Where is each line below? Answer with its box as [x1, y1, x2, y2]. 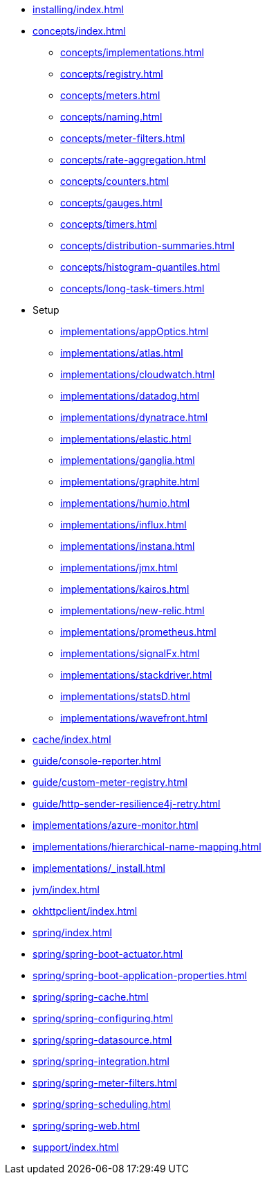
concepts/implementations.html [60, 46, 204, 58]
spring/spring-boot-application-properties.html [33, 969, 247, 981]
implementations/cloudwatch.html [60, 368, 215, 380]
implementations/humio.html [60, 497, 190, 509]
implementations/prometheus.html [60, 626, 217, 638]
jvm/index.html [33, 884, 100, 895]
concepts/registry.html [60, 68, 163, 80]
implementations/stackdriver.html [60, 669, 212, 681]
